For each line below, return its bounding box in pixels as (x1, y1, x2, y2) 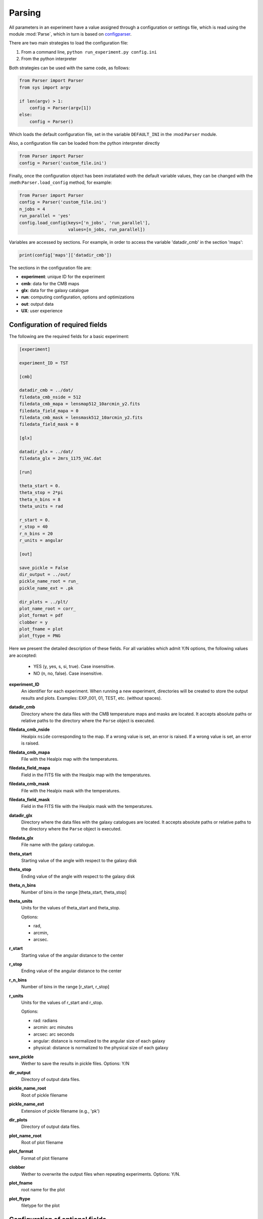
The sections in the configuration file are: (9, 265, 92, 271)
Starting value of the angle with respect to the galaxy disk (21, 858, 137, 864)
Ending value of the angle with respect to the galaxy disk (21, 873, 135, 879)
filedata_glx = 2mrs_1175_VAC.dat (19, 456, 102, 461)
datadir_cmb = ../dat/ (19, 388, 74, 393)
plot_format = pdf (19, 612, 63, 618)
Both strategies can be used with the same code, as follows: (9, 65, 130, 71)
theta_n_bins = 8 (19, 496, 61, 502)
